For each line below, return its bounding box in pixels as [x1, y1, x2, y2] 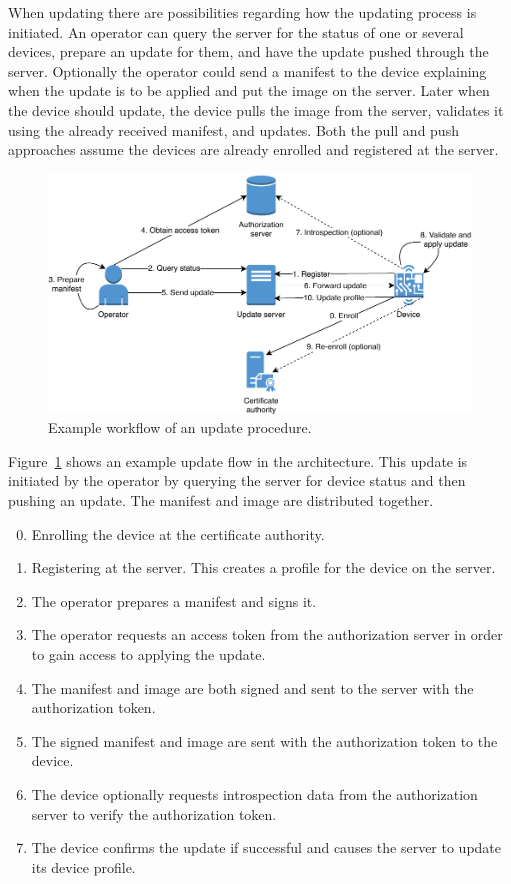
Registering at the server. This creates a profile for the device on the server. [31, 557, 496, 578]
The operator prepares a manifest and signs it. [31, 590, 317, 611]
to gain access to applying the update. [31, 643, 266, 664]
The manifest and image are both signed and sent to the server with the [31, 677, 474, 698]
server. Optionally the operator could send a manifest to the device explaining [8, 60, 487, 81]
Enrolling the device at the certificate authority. [31, 523, 325, 544]
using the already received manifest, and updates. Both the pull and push [8, 119, 459, 140]
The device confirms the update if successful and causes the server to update [31, 837, 502, 858]
